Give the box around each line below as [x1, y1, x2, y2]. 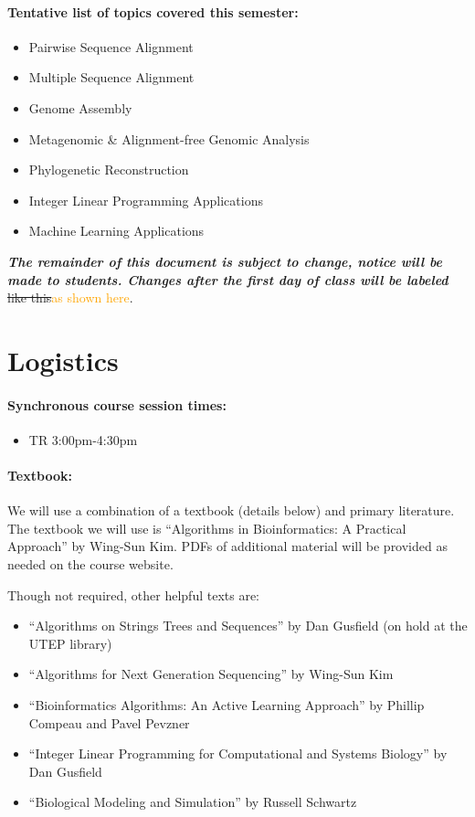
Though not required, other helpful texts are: [7, 585, 259, 604]
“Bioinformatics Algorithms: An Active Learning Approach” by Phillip [28, 695, 425, 715]
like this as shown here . [7, 288, 133, 307]
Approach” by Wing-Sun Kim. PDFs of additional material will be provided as [7, 536, 448, 556]
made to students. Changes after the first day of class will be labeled [7, 270, 449, 289]
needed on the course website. [7, 555, 174, 574]
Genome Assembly [28, 98, 132, 117]
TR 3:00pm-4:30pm [28, 430, 138, 449]
